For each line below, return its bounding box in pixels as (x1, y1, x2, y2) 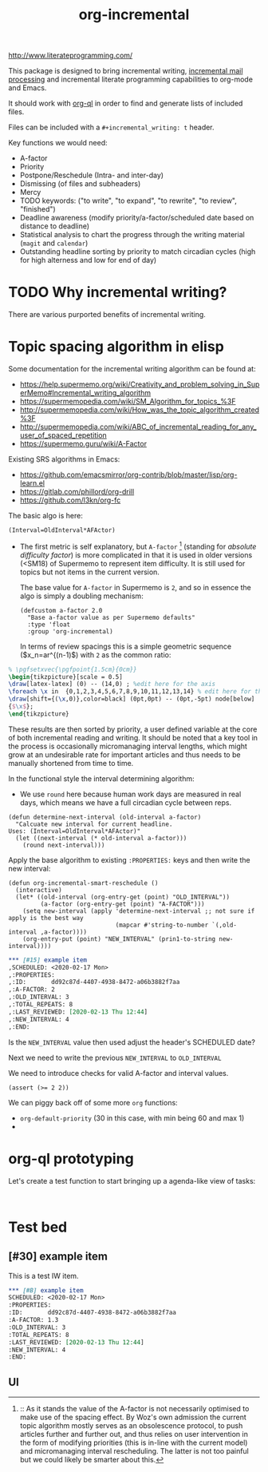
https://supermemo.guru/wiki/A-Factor (19, 439, 148, 449)
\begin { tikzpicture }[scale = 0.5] (8, 673, 124, 680)
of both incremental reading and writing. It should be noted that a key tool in (8, 732, 258, 742)
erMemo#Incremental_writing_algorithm (19, 388, 152, 398)
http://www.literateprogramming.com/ (8, 50, 133, 61)
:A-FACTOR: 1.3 (8, 1316, 59, 1324)
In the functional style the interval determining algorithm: (8, 773, 195, 784)
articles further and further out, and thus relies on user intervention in (19, 1430, 249, 1439)
